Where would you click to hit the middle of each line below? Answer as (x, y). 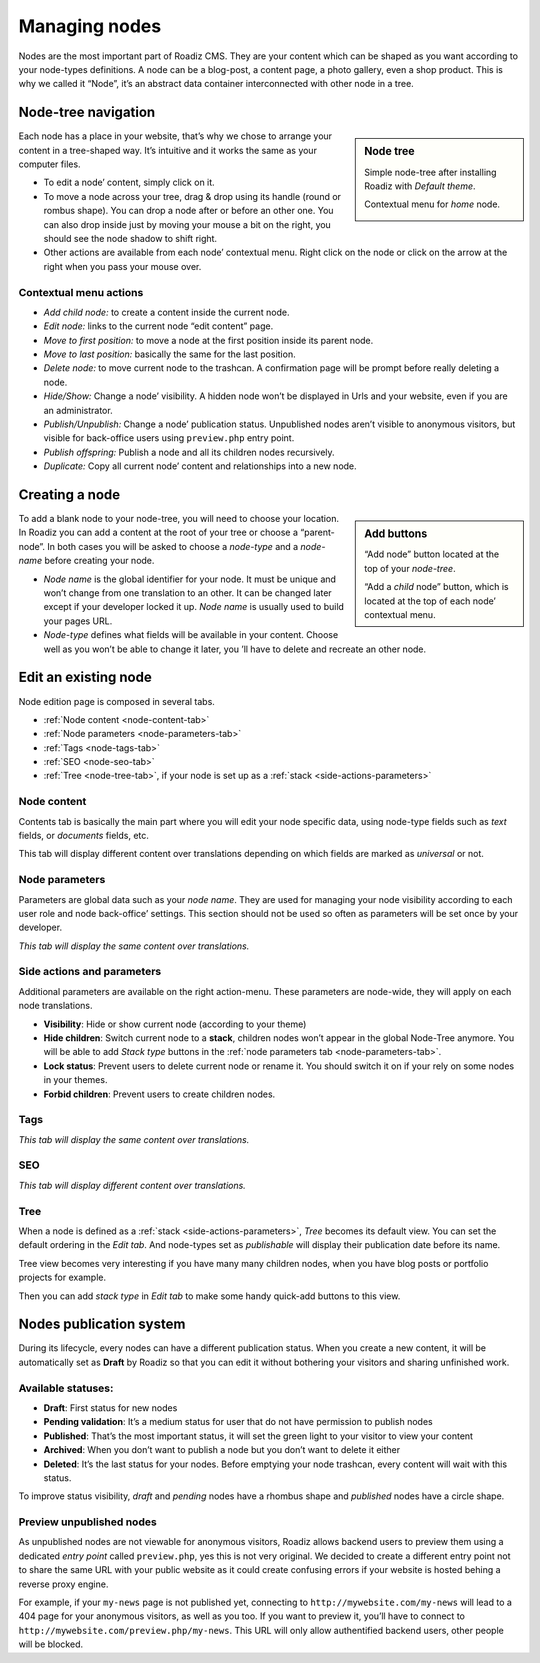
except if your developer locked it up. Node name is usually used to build (194, 607)
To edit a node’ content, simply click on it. (129, 182)
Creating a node (69, 494)
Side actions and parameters (90, 972)
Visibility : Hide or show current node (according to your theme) (175, 1024)
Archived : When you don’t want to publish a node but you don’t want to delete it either (222, 1450)
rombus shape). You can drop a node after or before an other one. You (188, 211)
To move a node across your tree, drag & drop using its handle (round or (192, 196)
